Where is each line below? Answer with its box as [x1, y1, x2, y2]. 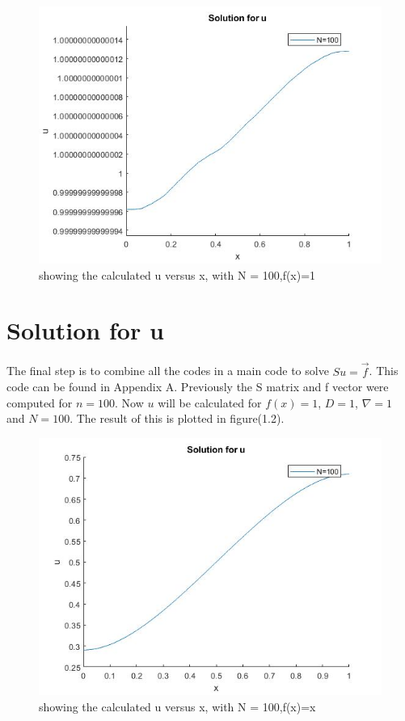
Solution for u [6, 314, 164, 347]
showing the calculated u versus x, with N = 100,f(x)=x [39, 698, 316, 715]
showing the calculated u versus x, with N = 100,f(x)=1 [39, 266, 316, 283]
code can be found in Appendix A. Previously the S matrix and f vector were [6, 378, 389, 395]
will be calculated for [158, 394, 262, 411]
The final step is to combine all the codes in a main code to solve [6, 362, 329, 379]
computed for [6, 394, 73, 411]
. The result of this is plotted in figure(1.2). [70, 410, 285, 427]
